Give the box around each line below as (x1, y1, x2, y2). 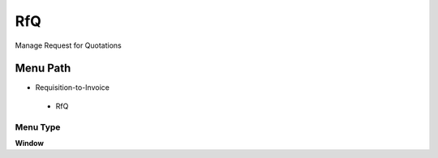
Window (15, 138, 45, 147)
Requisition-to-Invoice (35, 83, 109, 92)
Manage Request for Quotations (15, 41, 122, 50)
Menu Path (15, 62, 71, 75)
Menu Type (15, 122, 61, 133)
